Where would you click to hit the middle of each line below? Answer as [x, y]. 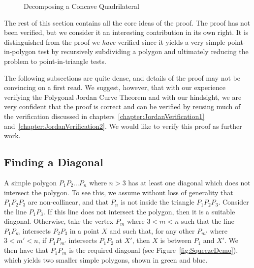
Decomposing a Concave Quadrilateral [81, 6]
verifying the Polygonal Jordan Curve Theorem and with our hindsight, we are [123, 97]
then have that [26, 250]
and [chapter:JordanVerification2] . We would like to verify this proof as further [123, 126]
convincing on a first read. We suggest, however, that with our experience [115, 87]
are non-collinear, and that [68, 202]
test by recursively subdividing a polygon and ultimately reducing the [143, 51]
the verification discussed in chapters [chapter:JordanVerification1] [104, 116]
